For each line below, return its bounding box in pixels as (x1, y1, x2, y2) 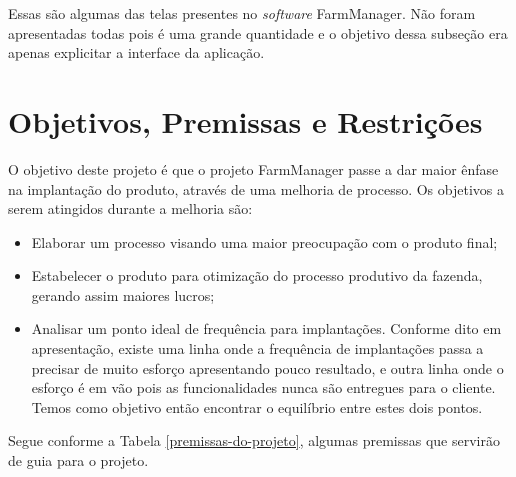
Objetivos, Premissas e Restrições (8, 100, 483, 141)
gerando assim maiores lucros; (31, 284, 215, 305)
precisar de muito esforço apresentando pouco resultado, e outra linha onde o (31, 357, 504, 378)
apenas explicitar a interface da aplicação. (8, 42, 265, 63)
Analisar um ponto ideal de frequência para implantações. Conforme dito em (31, 318, 502, 339)
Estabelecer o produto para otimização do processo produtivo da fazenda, (31, 265, 483, 286)
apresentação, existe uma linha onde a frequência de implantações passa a (31, 338, 484, 359)
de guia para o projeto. (8, 450, 149, 471)
